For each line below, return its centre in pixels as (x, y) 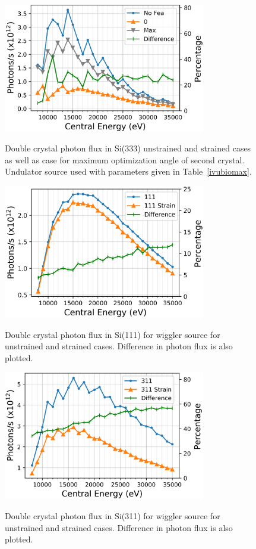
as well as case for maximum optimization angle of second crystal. (125, 159)
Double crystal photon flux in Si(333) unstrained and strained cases (128, 148)
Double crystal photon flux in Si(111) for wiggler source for (113, 334)
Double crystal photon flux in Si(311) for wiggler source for (113, 516)
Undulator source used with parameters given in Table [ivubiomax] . (128, 171)
